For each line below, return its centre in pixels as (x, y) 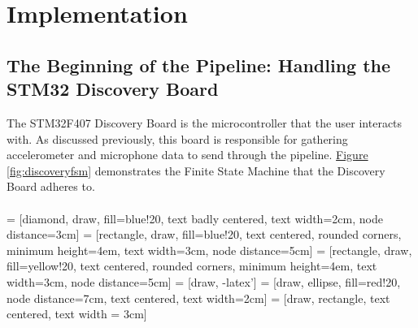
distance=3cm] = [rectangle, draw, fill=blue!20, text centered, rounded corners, (204, 234)
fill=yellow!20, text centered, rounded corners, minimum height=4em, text (192, 266)
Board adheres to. (51, 186)
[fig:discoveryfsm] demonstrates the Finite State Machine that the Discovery (196, 170)
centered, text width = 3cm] (77, 314)
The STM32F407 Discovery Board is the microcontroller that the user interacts (205, 122)
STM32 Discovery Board (113, 89)
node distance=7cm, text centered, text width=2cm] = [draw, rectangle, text (198, 298)
